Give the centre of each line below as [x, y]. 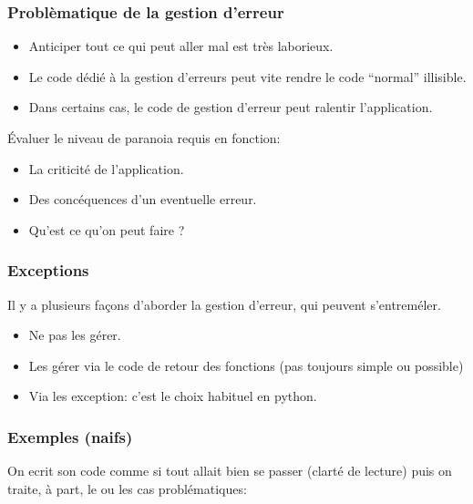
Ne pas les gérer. [75, 335]
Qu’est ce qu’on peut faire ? [107, 229]
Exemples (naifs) [70, 436]
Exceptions [48, 270]
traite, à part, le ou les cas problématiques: [127, 488]
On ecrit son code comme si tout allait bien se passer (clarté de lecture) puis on [230, 471]
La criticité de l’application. [106, 168]
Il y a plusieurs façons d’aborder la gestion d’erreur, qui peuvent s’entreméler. [224, 304]
